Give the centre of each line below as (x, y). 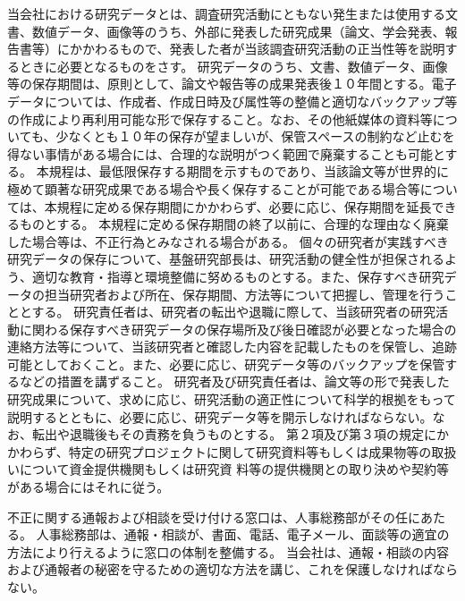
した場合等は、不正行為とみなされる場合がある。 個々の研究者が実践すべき (228, 241)
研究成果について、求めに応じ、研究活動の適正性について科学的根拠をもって (232, 399)
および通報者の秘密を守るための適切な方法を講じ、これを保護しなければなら (232, 569)
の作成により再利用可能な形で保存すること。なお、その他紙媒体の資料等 (220, 119)
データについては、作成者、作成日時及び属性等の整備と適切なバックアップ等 (232, 101)
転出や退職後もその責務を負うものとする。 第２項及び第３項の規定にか (240, 434)
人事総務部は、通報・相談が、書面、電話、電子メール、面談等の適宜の (243, 534)
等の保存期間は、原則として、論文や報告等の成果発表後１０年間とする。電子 (232, 84)
